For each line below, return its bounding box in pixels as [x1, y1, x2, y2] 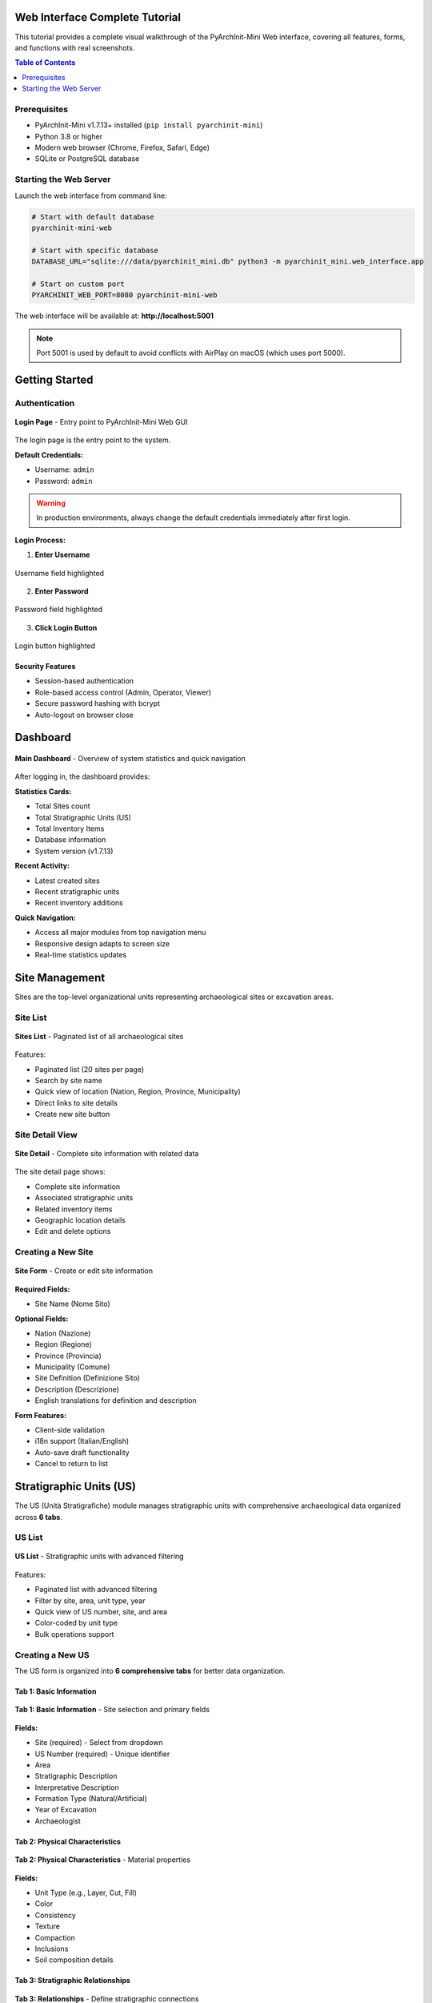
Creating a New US [14, 1649, 90, 1660]
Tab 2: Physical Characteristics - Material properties [14, 1855, 191, 1864]
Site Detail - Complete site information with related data [14, 1149, 199, 1159]
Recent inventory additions [34, 898, 123, 908]
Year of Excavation [34, 1805, 98, 1815]
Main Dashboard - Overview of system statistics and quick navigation [14, 754, 246, 764]
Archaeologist [34, 1816, 82, 1826]
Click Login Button [34, 623, 98, 632]
